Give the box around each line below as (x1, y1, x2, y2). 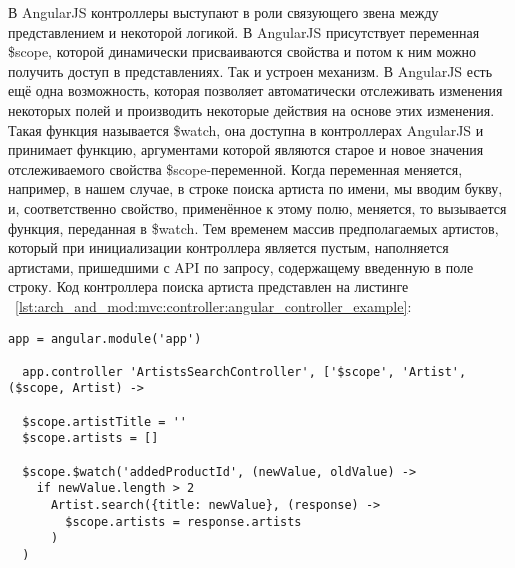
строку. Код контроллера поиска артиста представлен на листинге (8, 276, 409, 297)
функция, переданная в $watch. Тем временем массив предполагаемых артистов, (8, 217, 499, 238)
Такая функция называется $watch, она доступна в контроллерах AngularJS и (8, 119, 484, 140)
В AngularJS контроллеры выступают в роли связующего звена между (8, 2, 439, 22)
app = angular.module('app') (8, 331, 202, 346)
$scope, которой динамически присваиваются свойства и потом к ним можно (8, 41, 477, 62)
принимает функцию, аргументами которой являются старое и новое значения (8, 139, 484, 160)
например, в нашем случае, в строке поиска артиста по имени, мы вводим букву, (8, 178, 503, 199)
